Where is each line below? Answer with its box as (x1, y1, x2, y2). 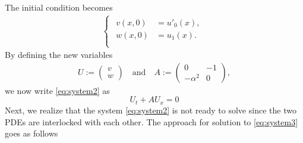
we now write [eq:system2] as (5, 84, 110, 96)
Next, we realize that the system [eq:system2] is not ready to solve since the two (5, 103, 296, 116)
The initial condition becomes (5, 1, 113, 13)
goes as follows (5, 127, 58, 139)
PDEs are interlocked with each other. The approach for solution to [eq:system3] (5, 115, 298, 128)
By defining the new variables (5, 48, 113, 61)
